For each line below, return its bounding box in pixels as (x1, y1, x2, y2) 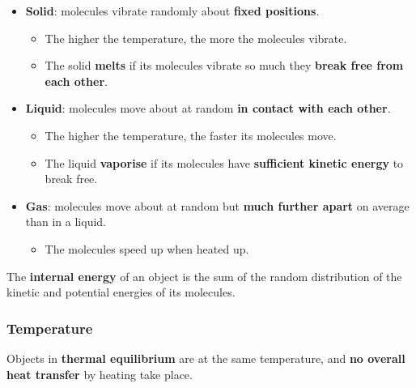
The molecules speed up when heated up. (45, 240, 249, 257)
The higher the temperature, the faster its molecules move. (45, 126, 337, 143)
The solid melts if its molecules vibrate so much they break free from (45, 57, 404, 74)
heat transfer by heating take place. (6, 365, 193, 382)
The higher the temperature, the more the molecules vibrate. (45, 29, 347, 46)
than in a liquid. (25, 213, 107, 230)
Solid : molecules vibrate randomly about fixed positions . (25, 2, 320, 19)
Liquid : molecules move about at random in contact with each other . (25, 100, 391, 117)
